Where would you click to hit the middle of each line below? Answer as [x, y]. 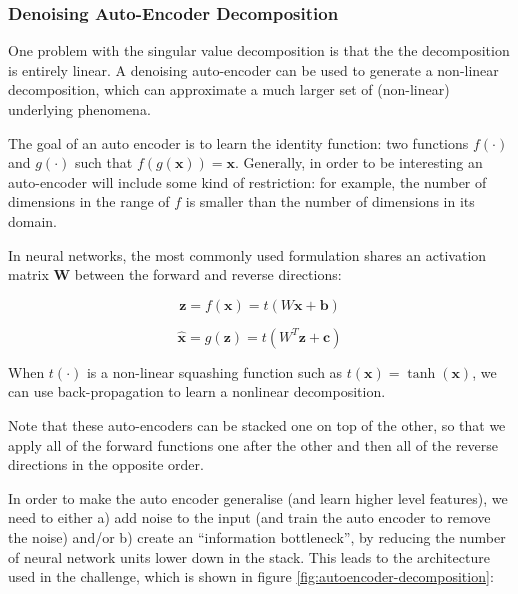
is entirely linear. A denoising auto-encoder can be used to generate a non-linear [253, 69]
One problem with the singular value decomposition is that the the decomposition [259, 50]
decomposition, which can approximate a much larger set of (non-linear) [229, 89]
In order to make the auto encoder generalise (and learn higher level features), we [258, 497]
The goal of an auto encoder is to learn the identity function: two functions [238, 142]
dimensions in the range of [89, 201]
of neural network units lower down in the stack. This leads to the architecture [249, 556]
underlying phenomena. [79, 109]
